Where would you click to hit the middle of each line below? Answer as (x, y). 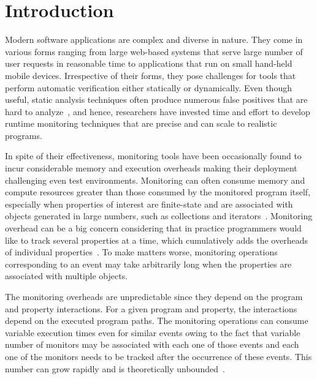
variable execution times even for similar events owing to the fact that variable (153, 332)
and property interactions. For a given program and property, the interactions (151, 308)
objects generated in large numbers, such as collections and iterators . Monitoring (159, 216)
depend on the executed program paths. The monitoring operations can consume (157, 321)
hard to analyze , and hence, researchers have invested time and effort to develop (158, 111)
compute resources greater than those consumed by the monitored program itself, (158, 192)
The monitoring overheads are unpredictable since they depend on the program (154, 296)
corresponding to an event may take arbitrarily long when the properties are (148, 264)
